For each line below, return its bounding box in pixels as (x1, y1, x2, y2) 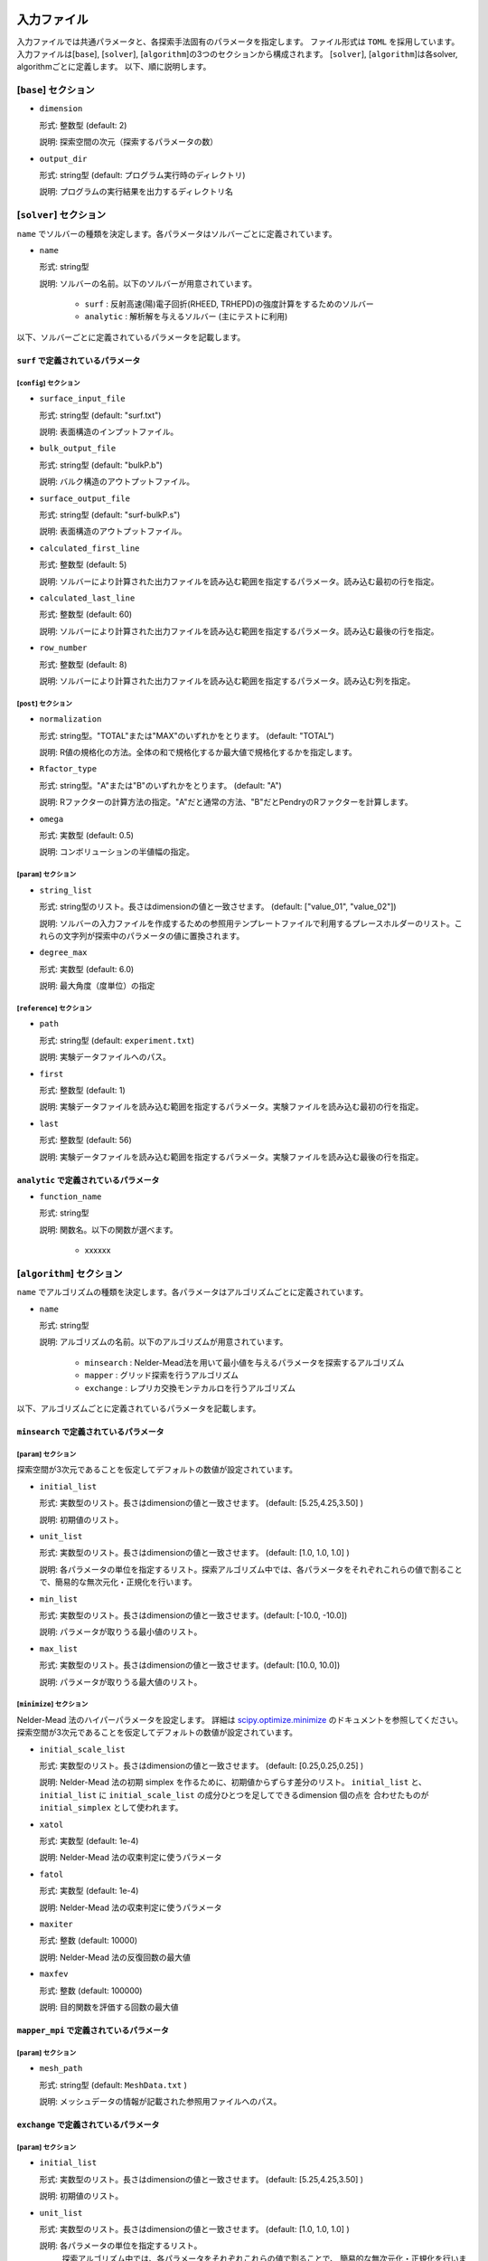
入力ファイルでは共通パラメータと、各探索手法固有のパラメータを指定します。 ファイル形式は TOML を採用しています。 (16, 36, 460, 47)
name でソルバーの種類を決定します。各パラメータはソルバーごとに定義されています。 (16, 228, 338, 239)
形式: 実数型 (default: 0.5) (39, 830, 135, 840)
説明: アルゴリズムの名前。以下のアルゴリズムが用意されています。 (39, 1337, 288, 1348)
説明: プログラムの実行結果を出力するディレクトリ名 (39, 186, 234, 197)
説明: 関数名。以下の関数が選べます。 (39, 1224, 178, 1235)
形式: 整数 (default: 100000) (39, 1985, 143, 1996)
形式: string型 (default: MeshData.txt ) (39, 2079, 187, 2090)
